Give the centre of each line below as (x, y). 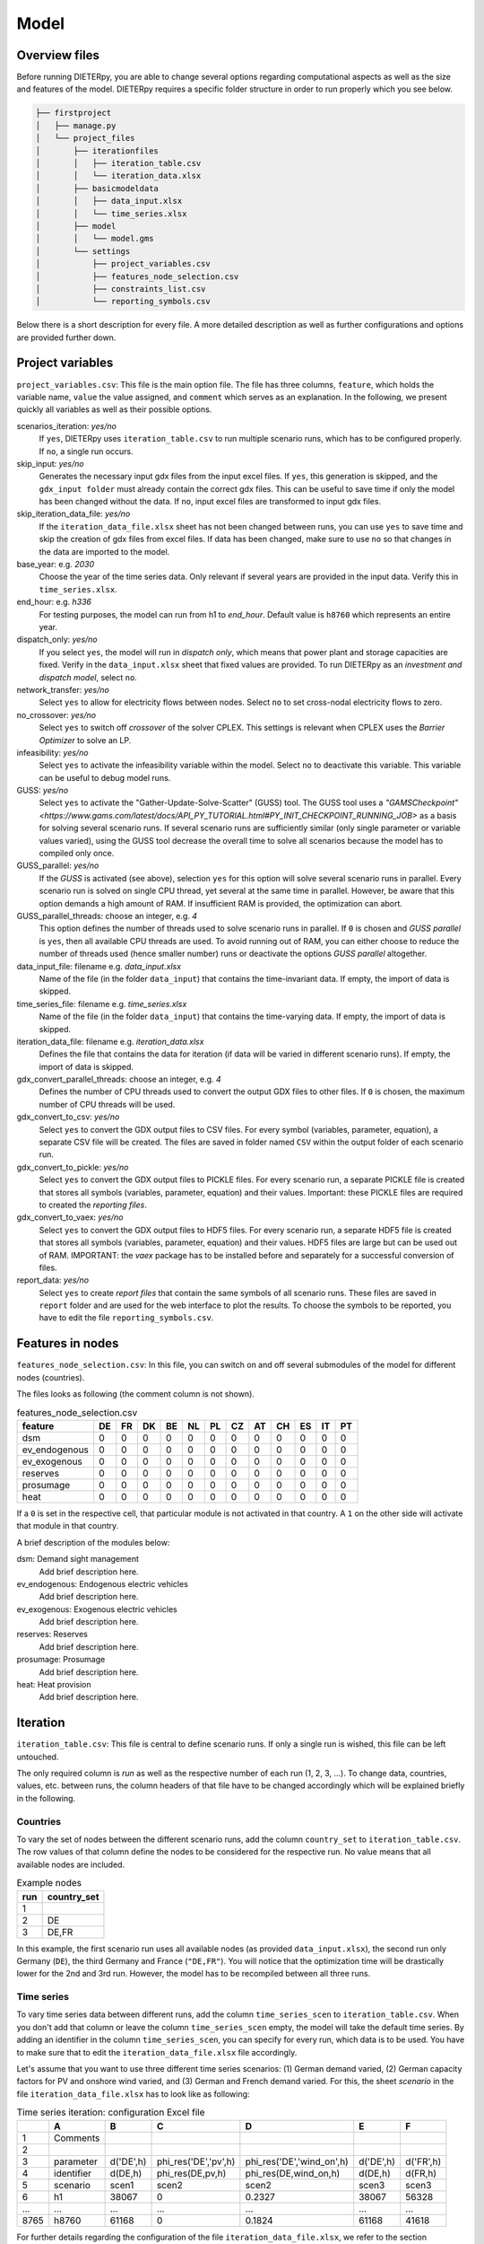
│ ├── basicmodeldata (97, 188)
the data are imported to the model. (104, 551)
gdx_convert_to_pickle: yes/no (73, 1167)
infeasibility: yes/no (52, 752)
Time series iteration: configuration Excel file (111, 2112)
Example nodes (49, 1883)
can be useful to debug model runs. (105, 777)
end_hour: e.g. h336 (54, 602)
